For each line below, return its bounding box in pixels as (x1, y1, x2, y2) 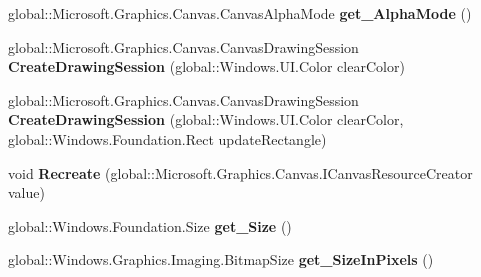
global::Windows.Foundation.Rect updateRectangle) (8, 128, 327, 149)
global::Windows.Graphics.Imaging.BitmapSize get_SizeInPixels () (8, 249, 434, 270)
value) (8, 182, 45, 203)
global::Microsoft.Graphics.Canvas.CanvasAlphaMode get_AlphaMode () (8, 3, 472, 23)
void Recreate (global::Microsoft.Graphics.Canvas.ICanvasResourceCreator (8, 162, 473, 183)
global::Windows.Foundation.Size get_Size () (8, 215, 292, 236)
